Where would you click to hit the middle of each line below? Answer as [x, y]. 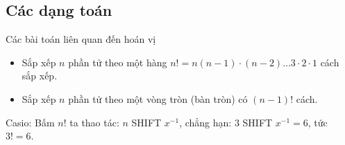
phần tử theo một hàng [118, 62]
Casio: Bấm [30, 122]
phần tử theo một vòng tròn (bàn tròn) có [158, 98]
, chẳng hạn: [205, 122]
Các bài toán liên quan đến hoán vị [81, 39]
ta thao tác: [94, 122]
